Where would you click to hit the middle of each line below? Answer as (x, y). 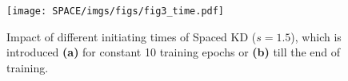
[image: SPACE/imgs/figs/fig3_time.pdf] (116, 11)
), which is (316, 36)
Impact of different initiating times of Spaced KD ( (132, 36)
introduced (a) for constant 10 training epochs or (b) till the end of (174, 52)
